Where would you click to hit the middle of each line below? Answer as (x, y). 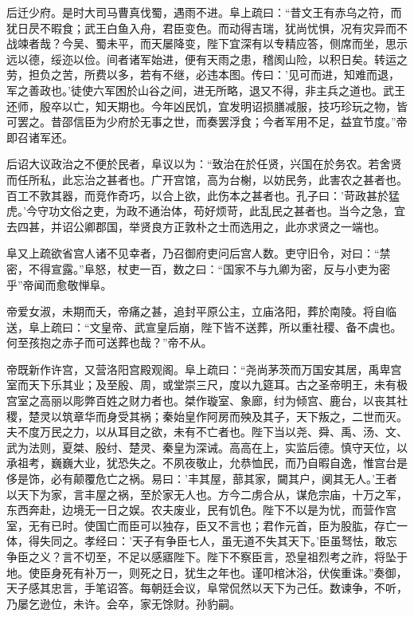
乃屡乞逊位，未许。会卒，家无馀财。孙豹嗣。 (123, 603)
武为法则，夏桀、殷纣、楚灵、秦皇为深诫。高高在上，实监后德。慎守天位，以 (207, 447)
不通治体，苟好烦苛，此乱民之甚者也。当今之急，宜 (271, 211)
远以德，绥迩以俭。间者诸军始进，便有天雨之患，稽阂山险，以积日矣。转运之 (207, 59)
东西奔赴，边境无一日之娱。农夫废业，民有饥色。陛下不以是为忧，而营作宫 (201, 510)
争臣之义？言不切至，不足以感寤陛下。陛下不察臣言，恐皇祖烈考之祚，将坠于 (207, 556)
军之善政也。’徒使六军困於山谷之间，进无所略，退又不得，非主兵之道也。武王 (206, 90)
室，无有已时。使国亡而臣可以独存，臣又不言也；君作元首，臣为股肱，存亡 (201, 525)
